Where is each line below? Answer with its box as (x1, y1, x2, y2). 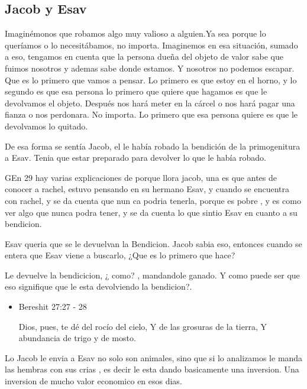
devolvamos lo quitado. (5, 119, 88, 132)
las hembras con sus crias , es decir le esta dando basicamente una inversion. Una (5, 363, 299, 375)
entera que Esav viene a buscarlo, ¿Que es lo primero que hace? (5, 249, 235, 261)
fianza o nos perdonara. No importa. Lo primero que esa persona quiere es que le (5, 108, 298, 121)
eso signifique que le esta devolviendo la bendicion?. (5, 280, 192, 293)
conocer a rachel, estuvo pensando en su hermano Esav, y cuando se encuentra (5, 183, 289, 195)
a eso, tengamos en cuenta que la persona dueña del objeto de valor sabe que (5, 50, 283, 63)
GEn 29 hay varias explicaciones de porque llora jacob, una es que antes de (5, 171, 277, 183)
